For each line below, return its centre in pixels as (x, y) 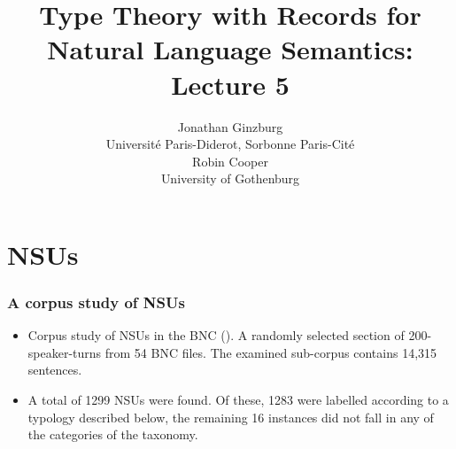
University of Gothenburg (230, 178)
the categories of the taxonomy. (113, 434)
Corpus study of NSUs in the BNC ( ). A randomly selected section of (216, 335)
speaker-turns (65, 352)
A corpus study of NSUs (96, 302)
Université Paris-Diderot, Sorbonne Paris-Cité (230, 144)
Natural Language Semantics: (230, 49)
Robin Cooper (230, 161)
